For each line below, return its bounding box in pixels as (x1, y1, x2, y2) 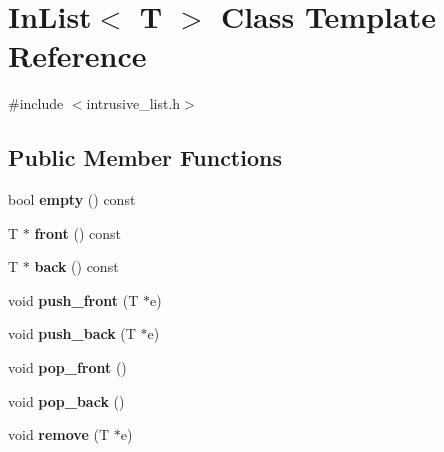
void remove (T (8, 424, 110, 445)
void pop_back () (8, 390, 125, 411)
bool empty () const (8, 189, 136, 210)
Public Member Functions (8, 142, 282, 173)
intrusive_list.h (86, 93, 181, 114)
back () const (34, 256, 119, 277)
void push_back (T (8, 323, 136, 344)
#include (8, 93, 64, 114)
